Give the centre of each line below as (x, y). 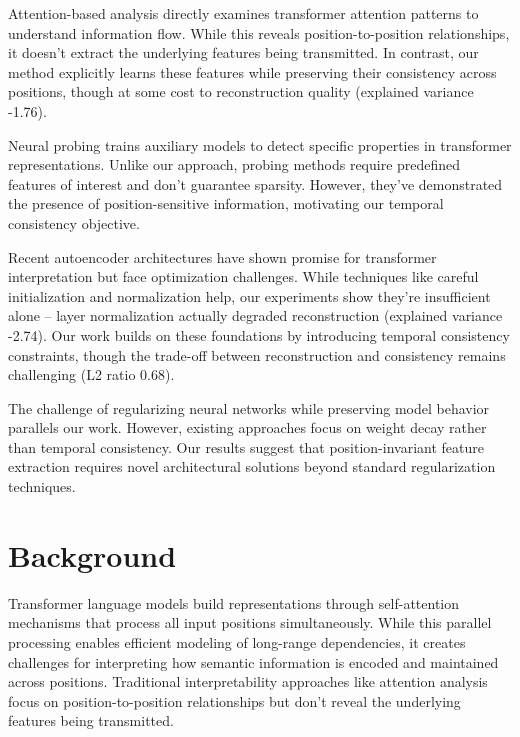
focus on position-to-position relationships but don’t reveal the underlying (234, 700)
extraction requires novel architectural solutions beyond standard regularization (252, 466)
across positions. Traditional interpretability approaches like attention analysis (248, 681)
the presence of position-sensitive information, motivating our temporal (226, 203)
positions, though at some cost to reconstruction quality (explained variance (241, 91)
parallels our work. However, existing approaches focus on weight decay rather (247, 427)
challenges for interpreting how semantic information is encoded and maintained (253, 661)
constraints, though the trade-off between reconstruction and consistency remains (257, 354)
